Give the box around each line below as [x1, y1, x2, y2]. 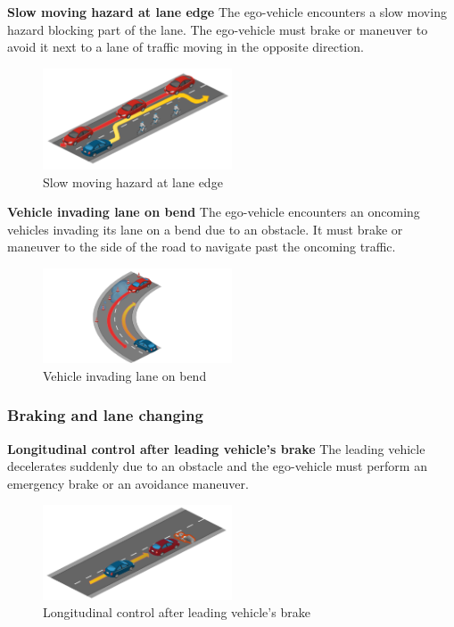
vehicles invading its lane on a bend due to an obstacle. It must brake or [7, 219, 403, 238]
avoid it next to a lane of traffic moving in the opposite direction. [7, 37, 364, 56]
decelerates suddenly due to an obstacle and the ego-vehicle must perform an [7, 457, 427, 475]
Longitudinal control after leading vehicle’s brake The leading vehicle [7, 439, 425, 458]
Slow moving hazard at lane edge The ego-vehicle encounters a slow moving [7, 3, 447, 21]
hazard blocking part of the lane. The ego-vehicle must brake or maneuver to [7, 20, 428, 38]
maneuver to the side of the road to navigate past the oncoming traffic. [7, 237, 396, 256]
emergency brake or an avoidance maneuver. [7, 474, 249, 492]
